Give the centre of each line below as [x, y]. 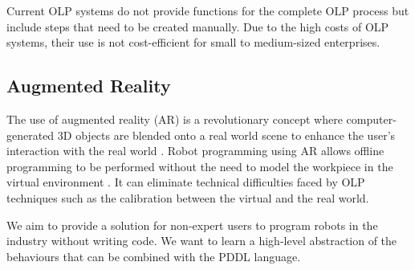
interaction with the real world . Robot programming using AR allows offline [195, 151]
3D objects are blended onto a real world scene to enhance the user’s [226, 135]
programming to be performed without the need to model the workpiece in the [200, 166]
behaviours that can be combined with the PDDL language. [154, 256]
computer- [371, 119]
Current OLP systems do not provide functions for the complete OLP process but [208, 10]
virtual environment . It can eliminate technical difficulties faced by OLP [186, 182]
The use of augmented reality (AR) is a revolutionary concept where [175, 119]
